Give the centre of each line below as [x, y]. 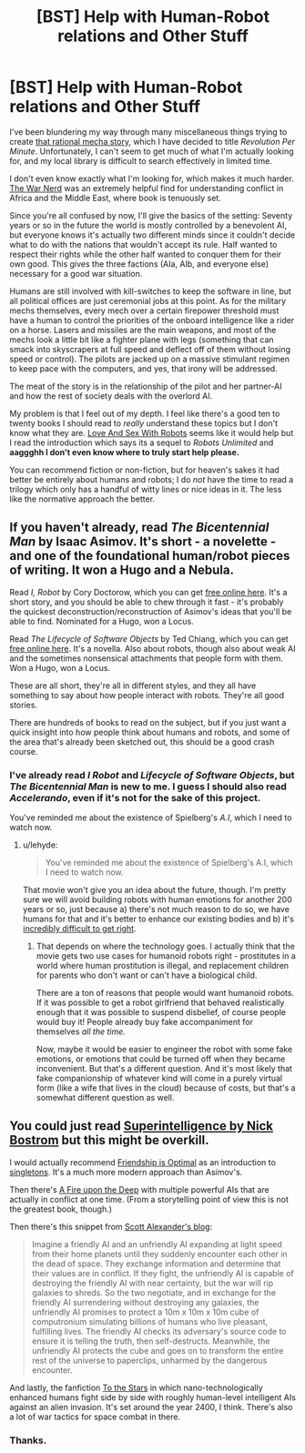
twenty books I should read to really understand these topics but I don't [144, 423]
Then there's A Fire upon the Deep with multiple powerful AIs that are [140, 1189]
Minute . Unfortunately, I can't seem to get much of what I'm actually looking [152, 151]
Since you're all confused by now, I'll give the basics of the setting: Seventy [151, 215]
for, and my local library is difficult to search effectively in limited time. [141, 160]
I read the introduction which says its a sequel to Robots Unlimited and [142, 442]
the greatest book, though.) [61, 1209]
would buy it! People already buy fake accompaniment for [144, 1022]
